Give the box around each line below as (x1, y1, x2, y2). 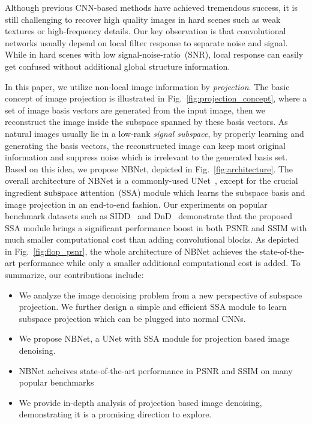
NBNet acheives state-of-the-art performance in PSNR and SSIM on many (19, 364, 293, 377)
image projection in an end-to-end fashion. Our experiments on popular (5, 198, 268, 210)
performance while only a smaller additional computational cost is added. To (18, 256, 301, 269)
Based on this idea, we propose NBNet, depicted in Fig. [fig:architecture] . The (5, 162, 293, 175)
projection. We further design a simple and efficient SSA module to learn (19, 300, 287, 313)
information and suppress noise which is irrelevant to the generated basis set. (5, 151, 288, 163)
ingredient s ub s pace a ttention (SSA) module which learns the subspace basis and (5, 186, 305, 198)
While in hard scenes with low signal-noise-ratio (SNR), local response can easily (5, 48, 304, 61)
